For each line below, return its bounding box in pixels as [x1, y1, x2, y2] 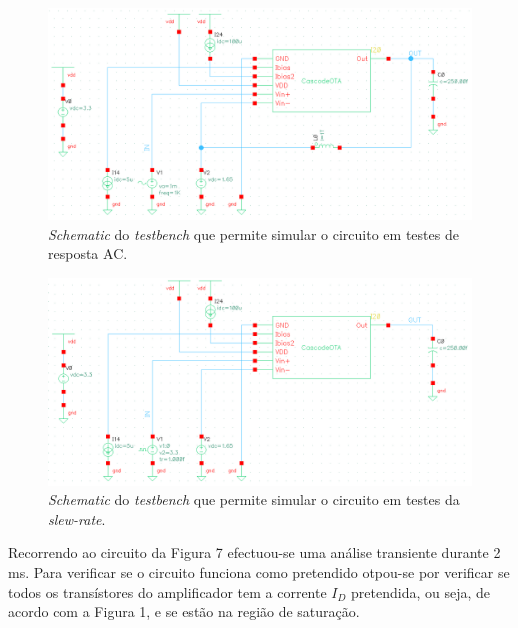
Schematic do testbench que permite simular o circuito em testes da [48, 489, 460, 510]
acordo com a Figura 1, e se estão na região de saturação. [8, 601, 360, 622]
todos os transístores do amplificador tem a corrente [8, 581, 327, 602]
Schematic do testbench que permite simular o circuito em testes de [48, 223, 459, 244]
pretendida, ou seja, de [351, 581, 491, 602]
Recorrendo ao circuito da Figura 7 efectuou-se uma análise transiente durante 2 [8, 542, 501, 563]
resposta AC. [48, 243, 128, 264]
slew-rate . [48, 508, 106, 529]
